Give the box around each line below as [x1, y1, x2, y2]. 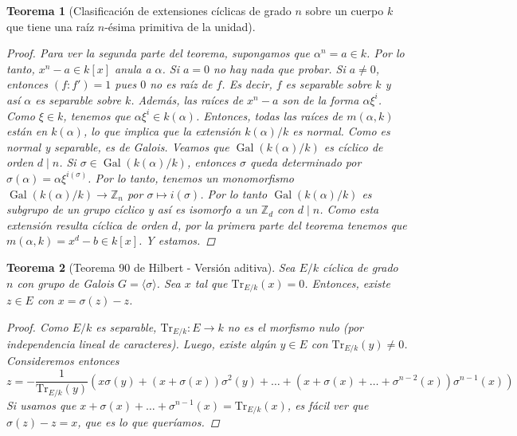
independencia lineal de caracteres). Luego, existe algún [6, 336, 276, 352]
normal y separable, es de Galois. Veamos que [6, 138, 229, 155]
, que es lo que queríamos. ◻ [77, 414, 220, 430]
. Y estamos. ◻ [139, 232, 216, 249]
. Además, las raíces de [131, 91, 244, 108]
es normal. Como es [292, 123, 390, 139]
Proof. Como [6, 318, 69, 335]
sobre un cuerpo [305, 2, 384, 18]
